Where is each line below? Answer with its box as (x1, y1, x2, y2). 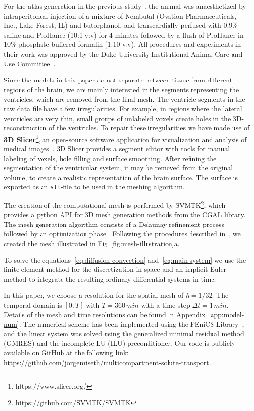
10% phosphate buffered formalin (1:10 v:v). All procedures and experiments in (4, 39, 241, 49)
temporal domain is (4, 300, 62, 309)
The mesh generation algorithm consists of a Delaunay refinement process (4, 219, 225, 229)
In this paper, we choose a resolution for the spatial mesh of (4, 290, 184, 300)
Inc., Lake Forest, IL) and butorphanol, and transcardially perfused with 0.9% (4, 20, 238, 30)
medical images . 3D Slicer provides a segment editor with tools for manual (4, 143, 230, 153)
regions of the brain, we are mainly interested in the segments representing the (4, 84, 239, 94)
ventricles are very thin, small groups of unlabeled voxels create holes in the (4, 113, 231, 123)
